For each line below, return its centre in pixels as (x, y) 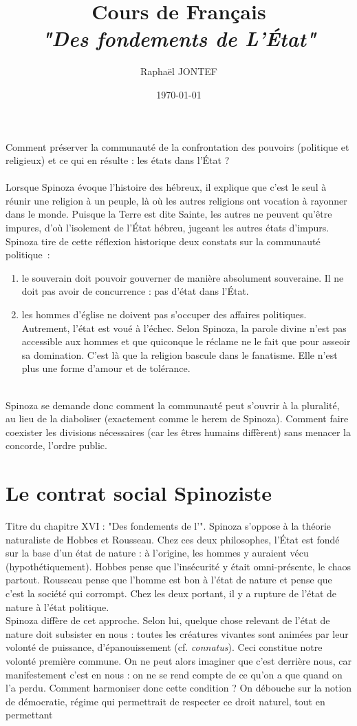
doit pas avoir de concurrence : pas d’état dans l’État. (135, 291)
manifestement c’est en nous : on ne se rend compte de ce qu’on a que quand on (174, 674)
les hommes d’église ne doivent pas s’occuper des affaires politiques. (164, 314)
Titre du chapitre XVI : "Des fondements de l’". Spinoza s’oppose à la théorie (169, 526)
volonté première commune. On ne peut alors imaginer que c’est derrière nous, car (178, 661)
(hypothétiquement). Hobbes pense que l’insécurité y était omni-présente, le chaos (178, 566)
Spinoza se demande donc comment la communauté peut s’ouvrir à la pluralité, (173, 405)
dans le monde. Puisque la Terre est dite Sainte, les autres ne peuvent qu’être (169, 214)
